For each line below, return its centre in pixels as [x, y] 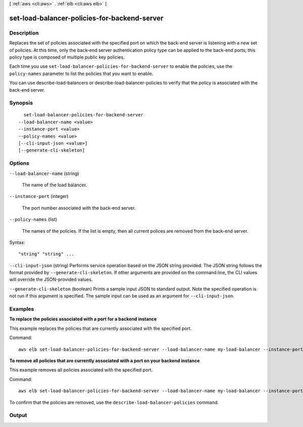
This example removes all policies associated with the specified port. [81, 370]
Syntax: [17, 242]
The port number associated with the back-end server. [79, 208]
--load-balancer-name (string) [44, 173]
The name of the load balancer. [55, 185]
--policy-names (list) [33, 220]
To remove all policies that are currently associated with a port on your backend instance [105, 360]
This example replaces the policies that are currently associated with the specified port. [100, 328]
